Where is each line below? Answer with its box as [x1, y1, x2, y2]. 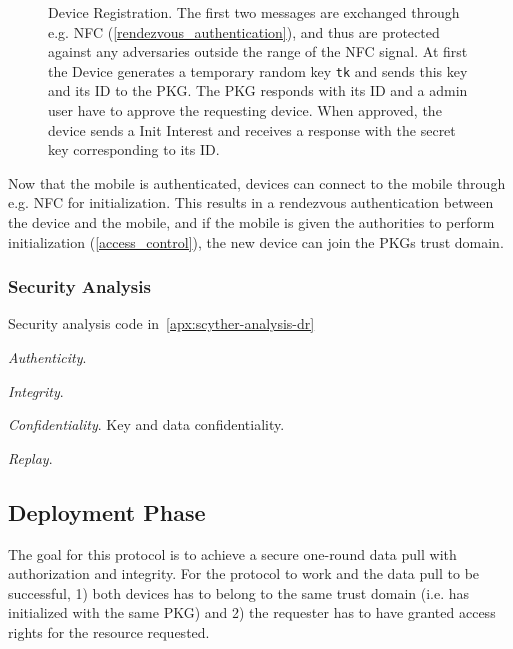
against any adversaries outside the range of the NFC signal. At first [48, 41, 468, 62]
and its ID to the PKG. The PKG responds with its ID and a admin [48, 80, 468, 101]
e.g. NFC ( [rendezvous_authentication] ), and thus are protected [48, 21, 440, 42]
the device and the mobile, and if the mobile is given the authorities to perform [8, 212, 495, 232]
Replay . [8, 447, 53, 468]
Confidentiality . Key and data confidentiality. [8, 414, 285, 435]
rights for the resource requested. [8, 621, 210, 642]
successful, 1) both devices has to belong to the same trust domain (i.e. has [8, 582, 470, 603]
